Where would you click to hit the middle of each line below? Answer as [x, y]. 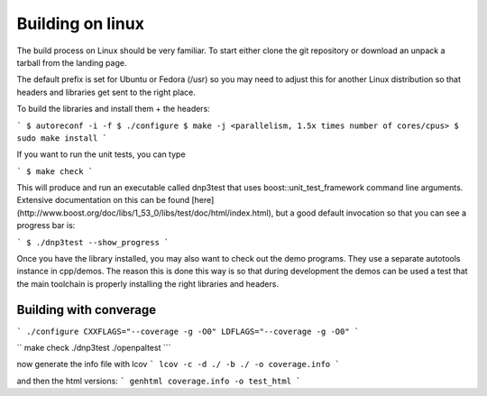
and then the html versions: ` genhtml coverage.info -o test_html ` [159, 381]
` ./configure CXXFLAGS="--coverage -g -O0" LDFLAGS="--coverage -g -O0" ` [188, 331]
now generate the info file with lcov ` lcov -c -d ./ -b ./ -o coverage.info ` [178, 364]
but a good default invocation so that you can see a [371, 213]
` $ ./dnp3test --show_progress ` [93, 242]
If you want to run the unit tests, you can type [101, 154]
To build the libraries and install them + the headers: [114, 109]
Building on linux [80, 23]
